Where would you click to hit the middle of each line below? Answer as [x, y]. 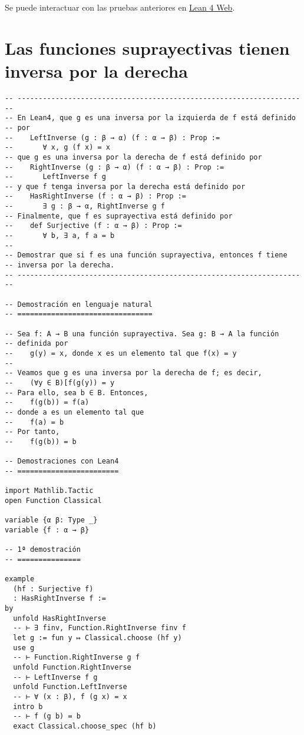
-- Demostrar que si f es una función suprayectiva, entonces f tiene [146, 255]
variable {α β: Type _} [51, 520]
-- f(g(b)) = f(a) [47, 403]
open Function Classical [53, 500]
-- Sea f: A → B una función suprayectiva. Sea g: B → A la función [142, 334]
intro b [28, 706]
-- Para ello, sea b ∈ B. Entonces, [77, 393]
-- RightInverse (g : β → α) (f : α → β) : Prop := [115, 167]
